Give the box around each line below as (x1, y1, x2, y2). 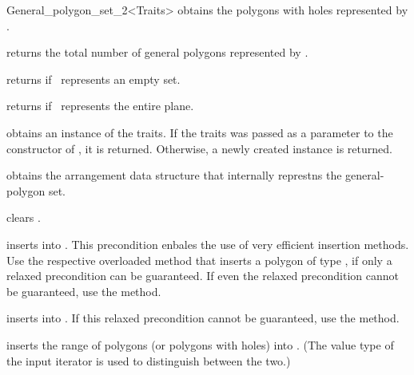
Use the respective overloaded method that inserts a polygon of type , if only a (6, 251, 392, 268)
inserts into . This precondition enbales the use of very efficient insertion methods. (6, 235, 409, 252)
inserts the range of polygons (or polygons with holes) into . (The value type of (6, 336, 394, 353)
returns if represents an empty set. (6, 70, 181, 87)
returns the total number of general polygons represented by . (6, 44, 309, 61)
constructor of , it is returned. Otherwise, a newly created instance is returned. (6, 140, 392, 156)
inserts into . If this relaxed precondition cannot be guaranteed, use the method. (6, 310, 400, 326)
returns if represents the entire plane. (6, 97, 194, 114)
